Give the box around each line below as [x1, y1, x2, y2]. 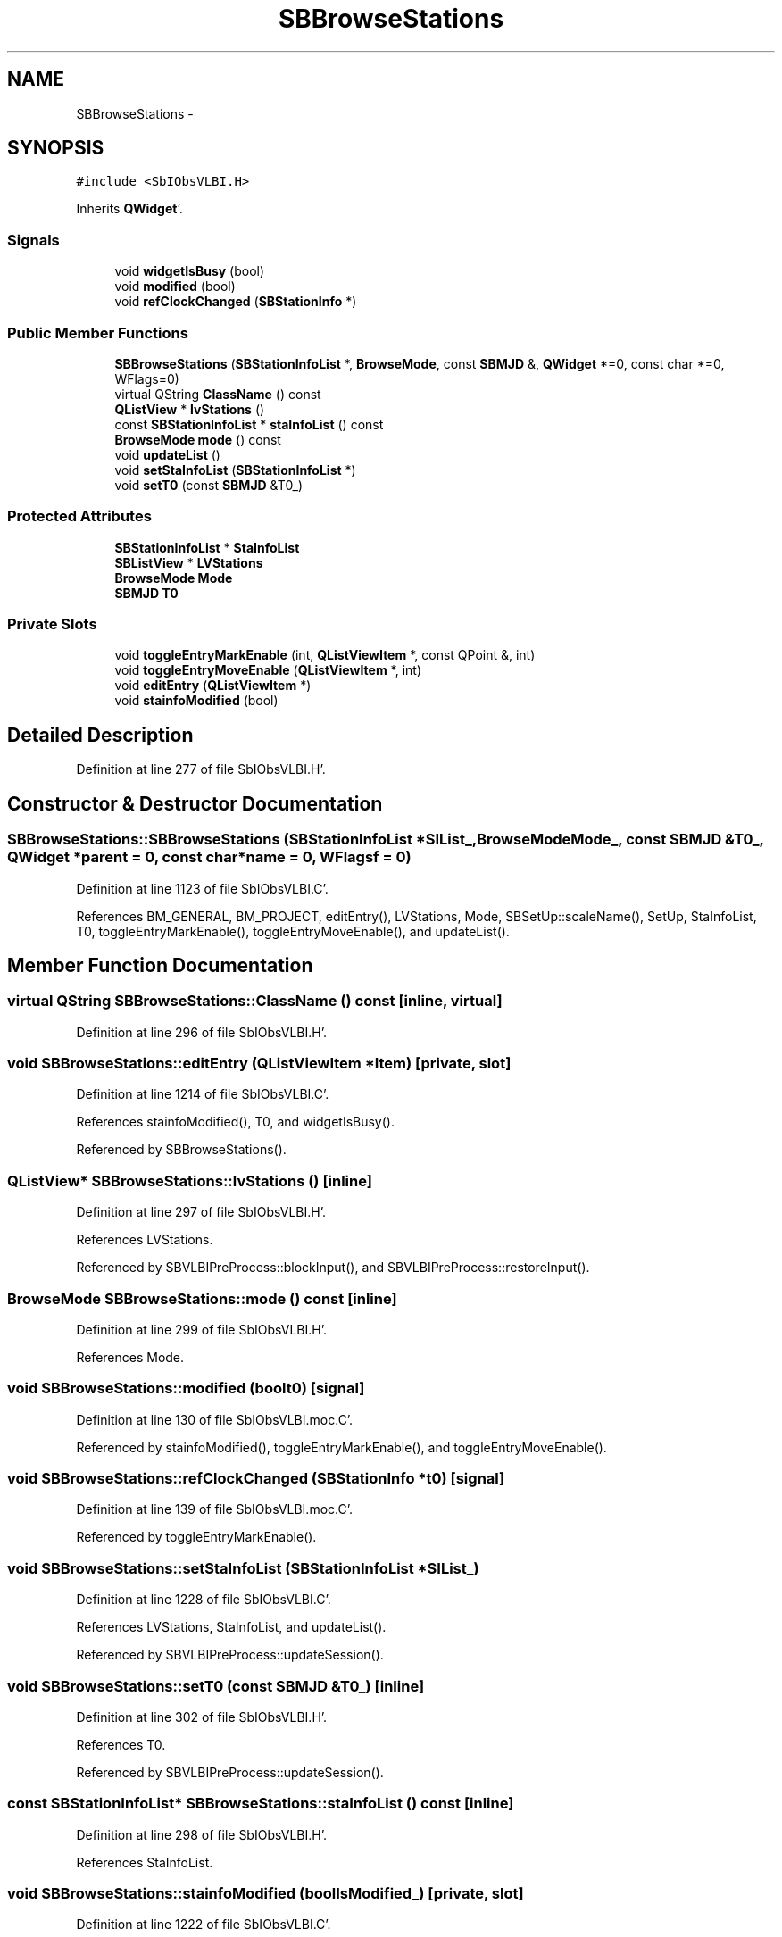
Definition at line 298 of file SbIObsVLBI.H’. [76, 1826, 327, 1842]
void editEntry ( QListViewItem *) [114, 678, 312, 694]
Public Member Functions [7, 323, 188, 342]
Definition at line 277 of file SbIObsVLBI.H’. [76, 761, 326, 777]
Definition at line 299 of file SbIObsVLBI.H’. [76, 1321, 327, 1337]
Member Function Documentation [7, 953, 313, 977]
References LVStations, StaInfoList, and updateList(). [76, 1619, 387, 1635]
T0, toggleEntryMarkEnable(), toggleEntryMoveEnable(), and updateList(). [76, 923, 510, 939]
